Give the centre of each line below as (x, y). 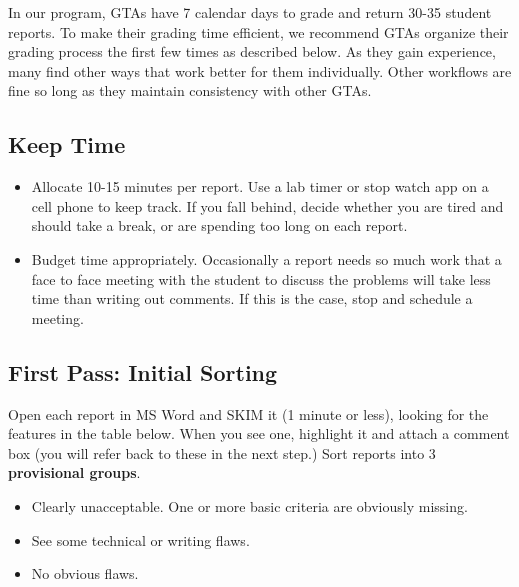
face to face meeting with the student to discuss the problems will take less (261, 278)
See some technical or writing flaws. (140, 539)
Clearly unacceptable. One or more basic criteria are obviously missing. (249, 505)
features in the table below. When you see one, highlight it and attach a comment (259, 433)
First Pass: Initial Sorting (143, 371)
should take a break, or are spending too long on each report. (219, 225)
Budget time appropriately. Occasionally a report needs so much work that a (266, 258)
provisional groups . (74, 472)
